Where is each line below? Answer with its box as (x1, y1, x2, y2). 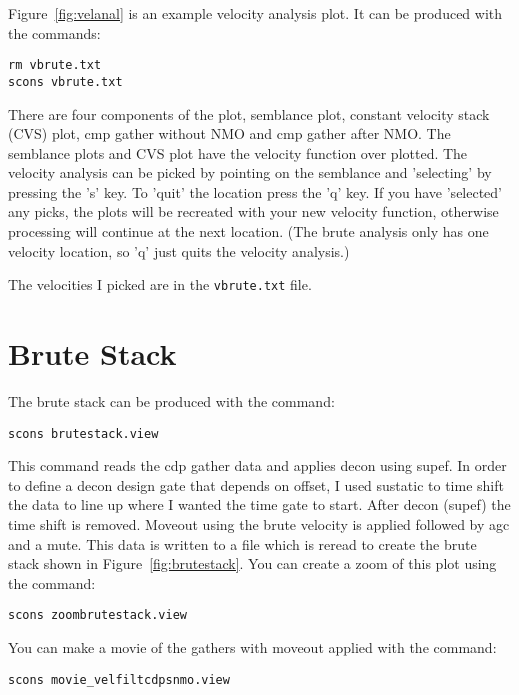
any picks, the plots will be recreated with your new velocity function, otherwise (8, 201, 499, 222)
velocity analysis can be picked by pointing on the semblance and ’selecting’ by (8, 162, 492, 183)
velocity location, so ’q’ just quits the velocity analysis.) (8, 240, 350, 261)
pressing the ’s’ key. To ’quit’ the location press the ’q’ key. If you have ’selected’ (8, 181, 503, 202)
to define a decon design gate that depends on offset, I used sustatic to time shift (8, 474, 504, 495)
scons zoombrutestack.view (8, 608, 187, 623)
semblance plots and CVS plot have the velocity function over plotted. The (8, 142, 468, 163)
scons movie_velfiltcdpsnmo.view (8, 672, 230, 687)
